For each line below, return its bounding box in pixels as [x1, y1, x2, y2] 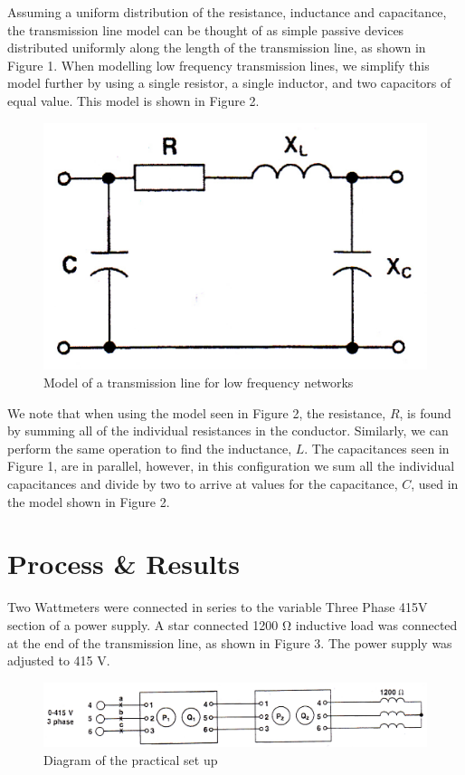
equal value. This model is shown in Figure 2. [7, 91, 260, 110]
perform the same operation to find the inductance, [7, 438, 292, 457]
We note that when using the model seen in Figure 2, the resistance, [7, 403, 386, 422]
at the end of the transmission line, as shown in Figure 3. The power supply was [7, 633, 452, 652]
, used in [411, 474, 459, 493]
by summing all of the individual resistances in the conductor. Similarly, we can [7, 421, 449, 440]
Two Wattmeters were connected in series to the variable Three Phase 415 [7, 598, 419, 617]
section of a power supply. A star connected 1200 [7, 615, 279, 634]
